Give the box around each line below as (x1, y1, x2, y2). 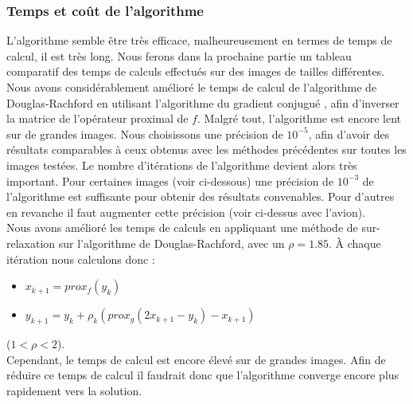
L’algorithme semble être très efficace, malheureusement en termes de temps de (6, 32, 392, 49)
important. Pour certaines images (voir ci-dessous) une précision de (6, 172, 334, 189)
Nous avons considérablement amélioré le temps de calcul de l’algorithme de (6, 79, 377, 95)
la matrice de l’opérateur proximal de (6, 110, 189, 127)
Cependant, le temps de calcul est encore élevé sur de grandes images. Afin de (6, 351, 386, 367)
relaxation (6, 234, 56, 251)
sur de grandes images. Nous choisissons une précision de (6, 125, 283, 142)
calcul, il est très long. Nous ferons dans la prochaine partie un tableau (6, 47, 352, 64)
